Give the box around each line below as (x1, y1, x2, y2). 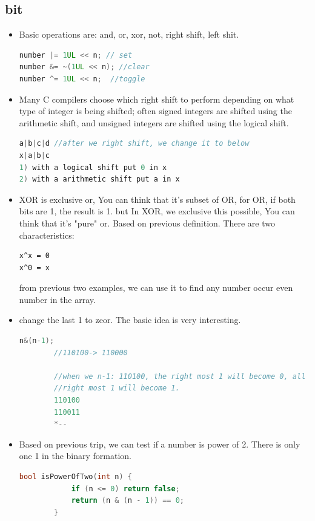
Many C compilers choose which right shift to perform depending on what (19, 92, 294, 105)
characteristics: (19, 228, 75, 241)
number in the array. (19, 293, 96, 305)
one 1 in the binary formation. (19, 449, 132, 462)
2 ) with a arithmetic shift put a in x (19, 175, 180, 184)
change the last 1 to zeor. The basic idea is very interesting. (19, 313, 241, 326)
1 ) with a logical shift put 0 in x (19, 163, 167, 172)
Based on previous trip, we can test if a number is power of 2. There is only (19, 437, 300, 450)
